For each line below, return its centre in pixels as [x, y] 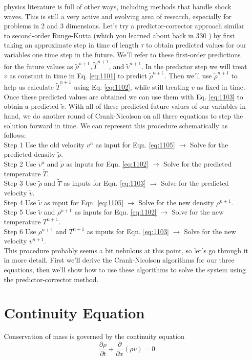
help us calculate [29, 87]
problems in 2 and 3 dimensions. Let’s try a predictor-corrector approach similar [124, 26]
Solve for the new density [176, 202]
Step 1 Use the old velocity [44, 144]
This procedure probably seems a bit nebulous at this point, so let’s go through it [126, 250]
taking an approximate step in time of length [71, 45]
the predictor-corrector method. [51, 279]
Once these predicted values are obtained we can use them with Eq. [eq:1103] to [124, 96]
